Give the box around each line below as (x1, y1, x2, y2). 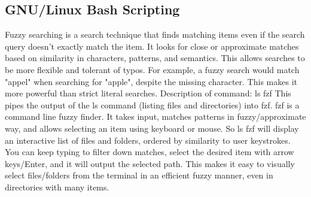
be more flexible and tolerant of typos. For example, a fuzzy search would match (5, 63, 300, 75)
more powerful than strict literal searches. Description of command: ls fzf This (5, 87, 291, 99)
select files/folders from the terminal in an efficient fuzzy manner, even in (5, 169, 273, 181)
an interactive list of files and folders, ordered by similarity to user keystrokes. (5, 134, 291, 146)
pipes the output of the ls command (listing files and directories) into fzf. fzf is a (5, 98, 300, 111)
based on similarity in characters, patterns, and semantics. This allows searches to (5, 51, 305, 64)
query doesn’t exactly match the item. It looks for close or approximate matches (5, 40, 299, 52)
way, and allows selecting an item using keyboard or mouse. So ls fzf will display (5, 122, 299, 134)
